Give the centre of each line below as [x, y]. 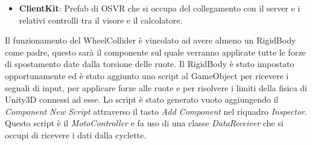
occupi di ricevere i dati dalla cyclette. [76, 134]
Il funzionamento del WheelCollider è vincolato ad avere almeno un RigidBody [151, 40]
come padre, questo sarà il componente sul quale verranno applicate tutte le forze [155, 52]
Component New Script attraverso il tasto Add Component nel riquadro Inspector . [156, 111]
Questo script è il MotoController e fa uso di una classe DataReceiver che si [144, 123]
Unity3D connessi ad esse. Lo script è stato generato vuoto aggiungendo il [142, 99]
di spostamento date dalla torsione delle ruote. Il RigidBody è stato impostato [150, 64]
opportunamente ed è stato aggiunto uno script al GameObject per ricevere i [147, 75]
